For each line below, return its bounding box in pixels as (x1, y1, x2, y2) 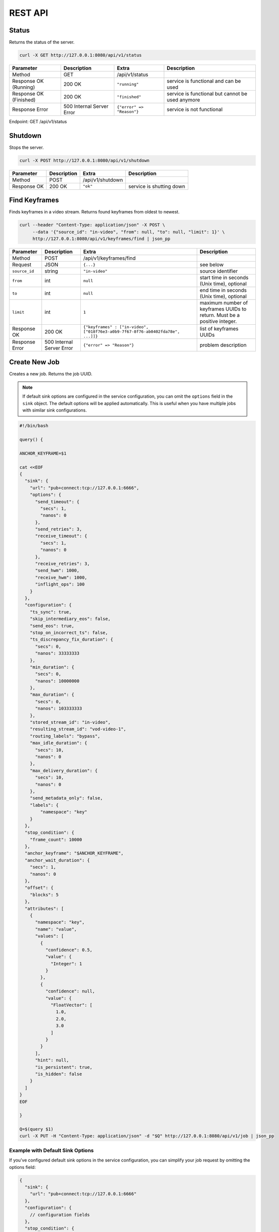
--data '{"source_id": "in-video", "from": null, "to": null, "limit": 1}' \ (32, 229, 225, 235)
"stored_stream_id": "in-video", (30, 719, 111, 725)
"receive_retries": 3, (35, 561, 90, 567)
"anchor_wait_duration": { (25, 857, 90, 863)
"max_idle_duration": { (30, 740, 87, 746)
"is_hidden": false (35, 1071, 82, 1077)
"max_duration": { (30, 692, 74, 697)
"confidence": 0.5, (45, 947, 93, 953)
